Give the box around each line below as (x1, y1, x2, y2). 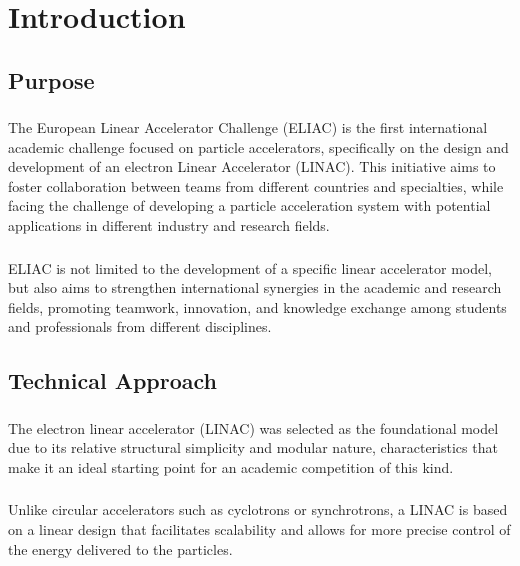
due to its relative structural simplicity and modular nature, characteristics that (8, 437, 498, 458)
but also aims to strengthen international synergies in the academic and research (8, 277, 502, 298)
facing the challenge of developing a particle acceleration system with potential (8, 195, 491, 216)
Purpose (8, 64, 95, 95)
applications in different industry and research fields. (8, 215, 330, 236)
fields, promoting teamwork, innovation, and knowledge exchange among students (8, 296, 507, 317)
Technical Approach (8, 365, 217, 396)
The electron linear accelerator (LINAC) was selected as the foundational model (8, 417, 499, 438)
